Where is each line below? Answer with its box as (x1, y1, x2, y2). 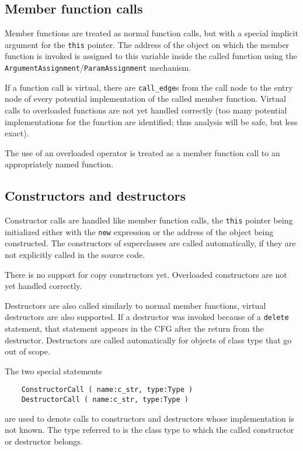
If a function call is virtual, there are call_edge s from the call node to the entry (5, 81, 293, 93)
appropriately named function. (5, 158, 114, 170)
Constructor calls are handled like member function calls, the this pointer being (5, 214, 293, 226)
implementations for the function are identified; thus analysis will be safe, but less (5, 115, 298, 128)
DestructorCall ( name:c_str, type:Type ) (21, 395, 189, 404)
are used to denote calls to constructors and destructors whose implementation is (5, 412, 294, 424)
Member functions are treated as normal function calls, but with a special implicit (5, 27, 298, 39)
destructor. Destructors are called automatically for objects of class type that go (5, 333, 292, 346)
